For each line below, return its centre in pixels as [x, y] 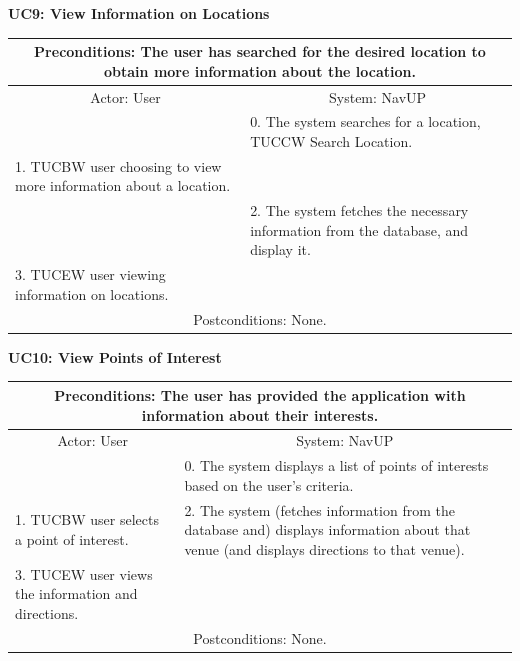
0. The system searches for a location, [365, 121]
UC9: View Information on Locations [139, 13]
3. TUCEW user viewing [90, 274]
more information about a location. [123, 185]
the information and [76, 593]
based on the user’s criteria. [269, 484]
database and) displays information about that [327, 529]
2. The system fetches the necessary [359, 210]
